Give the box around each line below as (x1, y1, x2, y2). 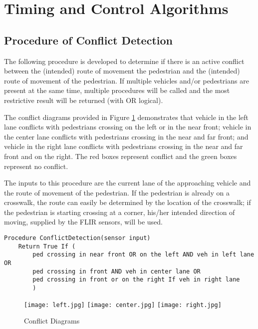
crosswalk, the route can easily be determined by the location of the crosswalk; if (4, 197, 251, 207)
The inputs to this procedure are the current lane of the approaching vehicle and (4, 177, 251, 188)
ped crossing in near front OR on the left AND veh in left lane (32, 251, 255, 258)
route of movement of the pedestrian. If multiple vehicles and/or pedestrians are (4, 75, 249, 85)
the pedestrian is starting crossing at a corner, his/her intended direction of (4, 206, 235, 217)
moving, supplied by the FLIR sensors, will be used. (4, 216, 163, 227)
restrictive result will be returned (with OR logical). (4, 94, 163, 105)
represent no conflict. (4, 160, 68, 171)
